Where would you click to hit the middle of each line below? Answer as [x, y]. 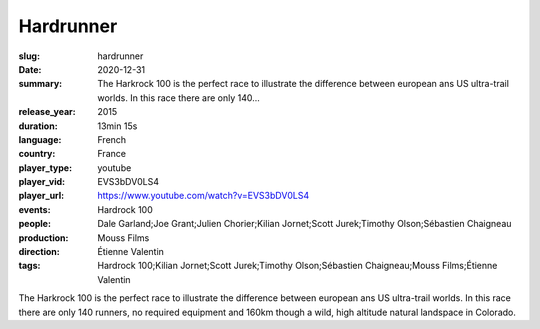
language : [40, 139]
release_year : [47, 112]
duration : [38, 126]
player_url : [41, 196]
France [112, 154]
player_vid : [41, 182]
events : [34, 209]
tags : [29, 266]
